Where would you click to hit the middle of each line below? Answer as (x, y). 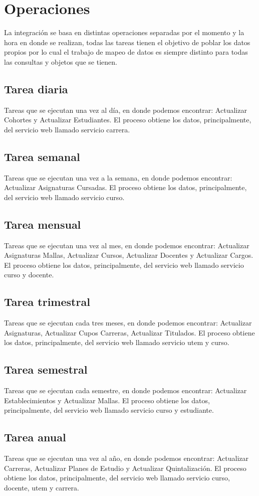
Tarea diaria (36, 89)
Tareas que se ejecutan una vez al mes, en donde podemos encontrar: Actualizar (127, 245)
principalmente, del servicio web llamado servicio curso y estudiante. (109, 410)
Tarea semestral (46, 369)
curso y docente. (29, 275)
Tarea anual (35, 437)
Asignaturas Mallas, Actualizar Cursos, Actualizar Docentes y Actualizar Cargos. (129, 255)
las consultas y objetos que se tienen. (61, 61)
